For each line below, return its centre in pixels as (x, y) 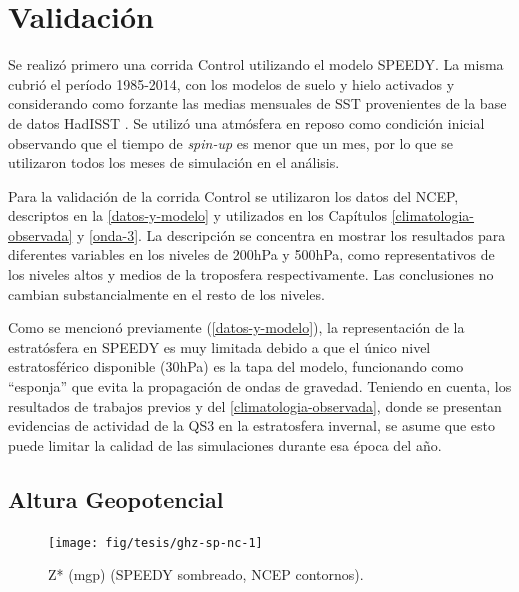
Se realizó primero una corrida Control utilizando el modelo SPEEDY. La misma (256, 64)
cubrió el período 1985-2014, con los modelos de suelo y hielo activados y (231, 83)
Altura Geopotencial (116, 498)
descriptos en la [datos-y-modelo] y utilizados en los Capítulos (197, 215)
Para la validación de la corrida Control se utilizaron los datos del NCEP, (233, 195)
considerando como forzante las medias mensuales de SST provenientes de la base (257, 103)
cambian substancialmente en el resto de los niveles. (166, 293)
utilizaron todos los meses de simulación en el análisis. (174, 162)
